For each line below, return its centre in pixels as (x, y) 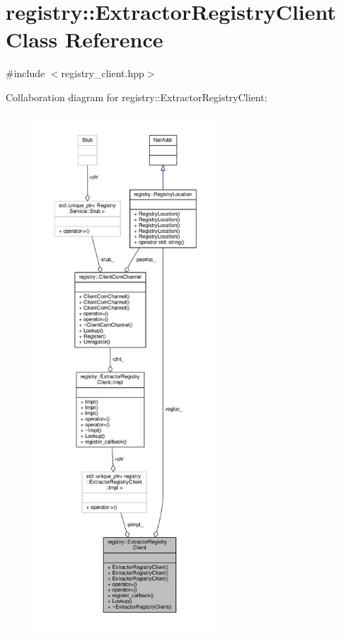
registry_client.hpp (103, 73)
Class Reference (85, 39)
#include (25, 73)
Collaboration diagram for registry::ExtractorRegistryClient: (137, 97)
